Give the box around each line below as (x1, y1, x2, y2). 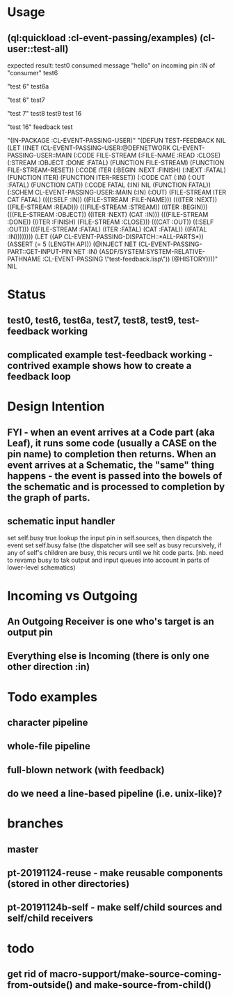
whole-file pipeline (7, 740, 90, 752)
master (7, 843, 39, 855)
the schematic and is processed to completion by (7, 480, 225, 492)
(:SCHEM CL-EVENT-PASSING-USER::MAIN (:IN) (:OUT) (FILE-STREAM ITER (7, 188, 227, 196)
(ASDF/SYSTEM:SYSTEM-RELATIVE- (99, 248, 205, 255)
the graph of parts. (7, 492, 90, 503)
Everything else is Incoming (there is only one (7, 650, 210, 662)
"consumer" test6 (7, 69, 58, 77)
